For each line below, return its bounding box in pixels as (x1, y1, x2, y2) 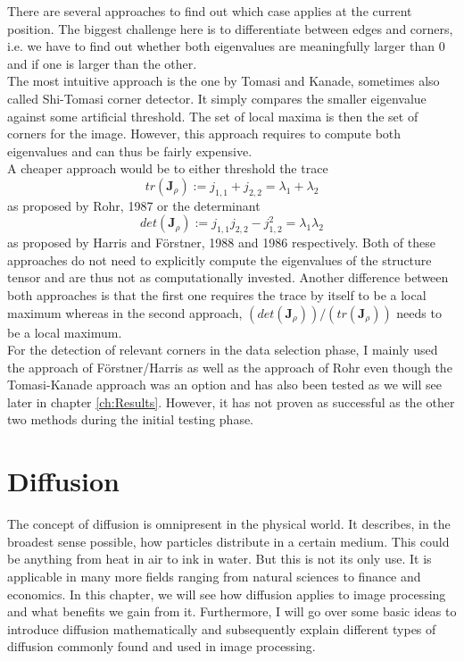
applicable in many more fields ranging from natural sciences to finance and (7, 566, 421, 585)
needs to (396, 303, 442, 322)
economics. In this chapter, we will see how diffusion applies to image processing (7, 584, 446, 603)
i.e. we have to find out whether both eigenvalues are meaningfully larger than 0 (7, 37, 445, 55)
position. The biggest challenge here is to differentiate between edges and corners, (7, 19, 453, 38)
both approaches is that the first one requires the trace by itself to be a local (7, 285, 427, 304)
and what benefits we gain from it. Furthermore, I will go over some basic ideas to (7, 602, 457, 621)
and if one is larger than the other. (7, 54, 197, 72)
